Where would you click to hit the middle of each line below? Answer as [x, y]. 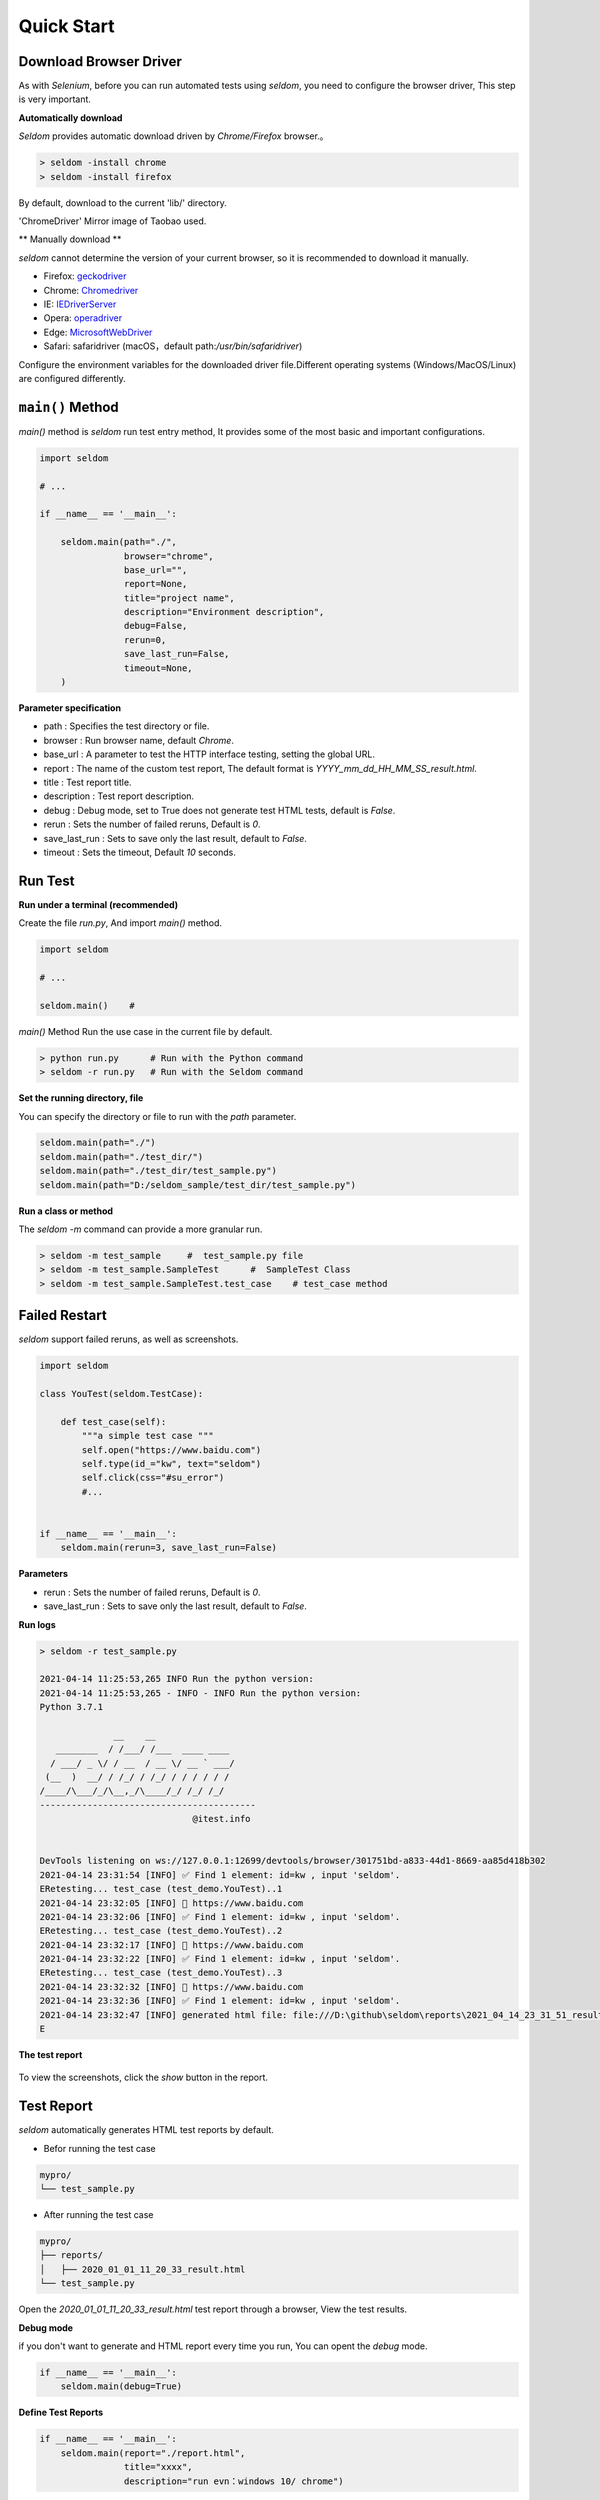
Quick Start [66, 26]
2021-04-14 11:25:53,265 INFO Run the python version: [176, 1679]
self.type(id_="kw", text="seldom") [171, 1464]
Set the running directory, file [81, 1098]
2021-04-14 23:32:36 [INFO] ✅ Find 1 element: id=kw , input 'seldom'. [220, 2001]
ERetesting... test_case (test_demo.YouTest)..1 [161, 1889]
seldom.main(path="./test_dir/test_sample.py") [158, 1171]
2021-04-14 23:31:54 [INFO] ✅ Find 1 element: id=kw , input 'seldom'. [220, 1874]
